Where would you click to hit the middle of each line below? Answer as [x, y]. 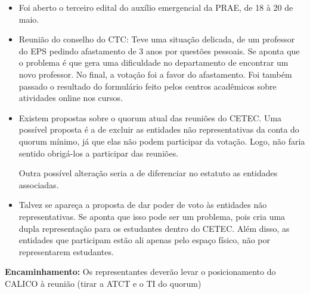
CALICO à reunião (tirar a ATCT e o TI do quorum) [103, 283]
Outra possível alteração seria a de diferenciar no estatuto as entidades [148, 173]
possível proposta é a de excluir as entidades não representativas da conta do [159, 129]
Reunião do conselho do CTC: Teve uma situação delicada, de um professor [157, 39]
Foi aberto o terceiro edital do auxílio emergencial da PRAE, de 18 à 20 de [156, 7]
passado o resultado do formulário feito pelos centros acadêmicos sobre [148, 86]
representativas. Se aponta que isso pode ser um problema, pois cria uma [152, 216]
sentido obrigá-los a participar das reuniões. [99, 153]
